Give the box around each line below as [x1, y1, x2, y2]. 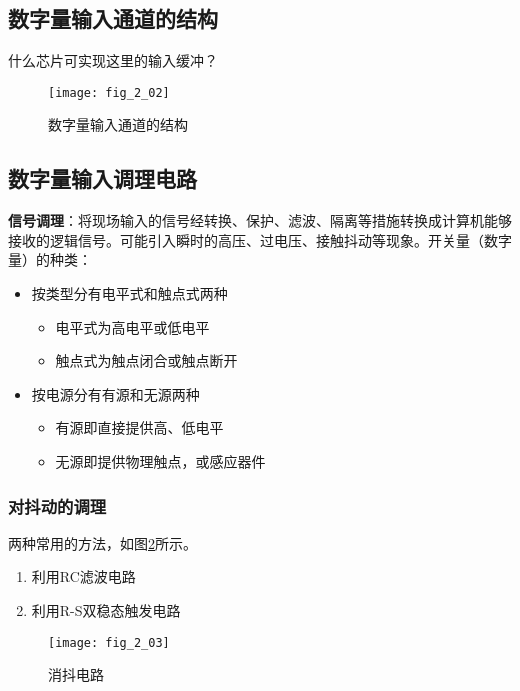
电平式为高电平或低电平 [55, 316, 210, 337]
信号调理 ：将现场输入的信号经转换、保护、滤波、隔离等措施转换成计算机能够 [8, 210, 512, 231]
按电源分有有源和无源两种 [31, 383, 200, 404]
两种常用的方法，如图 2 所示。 [8, 532, 197, 553]
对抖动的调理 [8, 493, 107, 518]
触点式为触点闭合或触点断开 [55, 350, 238, 371]
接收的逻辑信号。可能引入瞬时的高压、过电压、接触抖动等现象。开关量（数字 [8, 229, 512, 250]
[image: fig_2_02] [48, 85, 170, 100]
